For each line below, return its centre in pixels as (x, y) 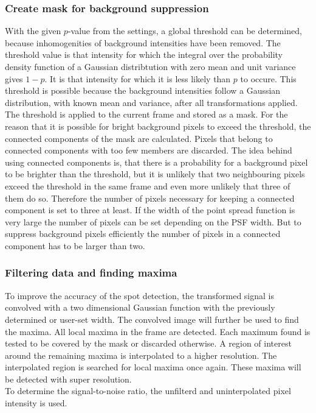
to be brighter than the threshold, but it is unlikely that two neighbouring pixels (155, 174)
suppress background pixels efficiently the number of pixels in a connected (143, 234)
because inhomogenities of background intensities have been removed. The (143, 42)
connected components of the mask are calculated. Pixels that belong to (139, 138)
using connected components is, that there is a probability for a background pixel (156, 162)
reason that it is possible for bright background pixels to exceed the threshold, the (158, 126)
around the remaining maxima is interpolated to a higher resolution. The (141, 355)
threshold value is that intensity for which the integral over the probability (144, 55)
